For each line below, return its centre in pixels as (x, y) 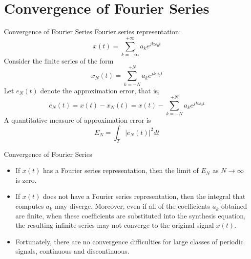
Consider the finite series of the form (59, 60)
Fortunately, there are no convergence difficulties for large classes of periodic (129, 241)
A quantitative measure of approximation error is (78, 120)
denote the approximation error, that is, (100, 90)
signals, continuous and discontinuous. (72, 251)
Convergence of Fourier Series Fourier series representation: (93, 32)
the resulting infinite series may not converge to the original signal (115, 225)
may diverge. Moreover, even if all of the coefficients (133, 206)
